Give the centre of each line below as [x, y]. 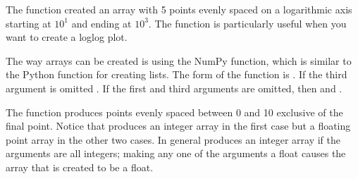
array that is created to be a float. [80, 167]
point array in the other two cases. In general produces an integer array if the [173, 139]
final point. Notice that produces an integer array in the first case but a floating [178, 126]
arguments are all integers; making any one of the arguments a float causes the [176, 153]
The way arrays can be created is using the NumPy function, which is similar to [179, 60]
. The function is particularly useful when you [247, 23]
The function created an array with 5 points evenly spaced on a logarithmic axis [179, 9]
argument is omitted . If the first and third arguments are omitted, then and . [174, 88]
